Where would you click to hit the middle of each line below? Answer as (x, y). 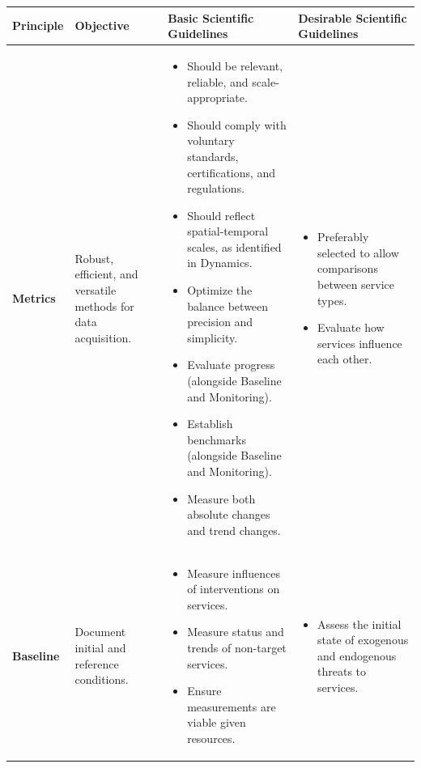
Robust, (94, 258)
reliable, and (218, 81)
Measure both (221, 498)
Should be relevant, (235, 65)
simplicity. (213, 337)
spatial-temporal (228, 231)
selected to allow (358, 252)
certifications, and (232, 172)
